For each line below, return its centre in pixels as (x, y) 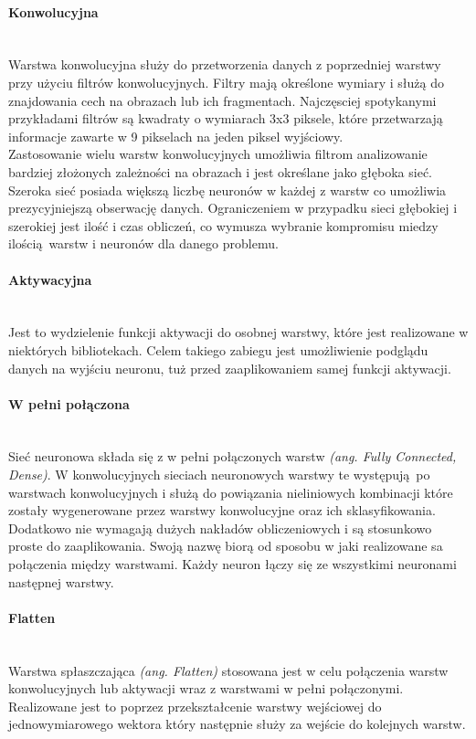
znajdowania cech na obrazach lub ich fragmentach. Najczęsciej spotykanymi (222, 100)
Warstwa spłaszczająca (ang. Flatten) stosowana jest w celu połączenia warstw (228, 670)
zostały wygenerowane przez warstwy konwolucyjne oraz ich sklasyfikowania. (222, 510)
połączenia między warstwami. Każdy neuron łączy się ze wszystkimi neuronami (233, 564)
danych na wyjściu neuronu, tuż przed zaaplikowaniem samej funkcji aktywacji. (230, 368)
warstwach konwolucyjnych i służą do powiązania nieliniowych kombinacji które (231, 492)
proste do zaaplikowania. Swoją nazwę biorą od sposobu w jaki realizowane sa (226, 546)
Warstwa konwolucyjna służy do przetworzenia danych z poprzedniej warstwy (225, 64)
